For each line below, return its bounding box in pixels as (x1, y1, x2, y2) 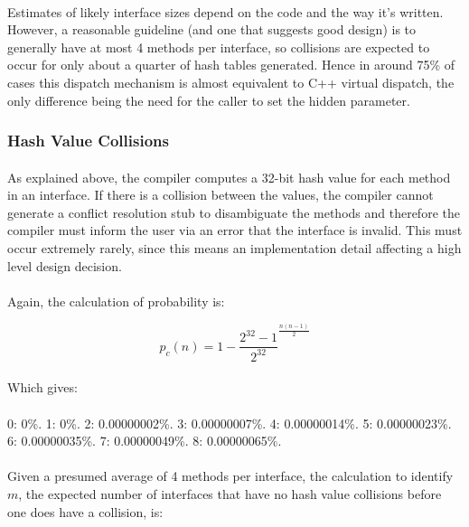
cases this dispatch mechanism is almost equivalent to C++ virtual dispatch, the (7, 72, 455, 91)
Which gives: (7, 378, 78, 397)
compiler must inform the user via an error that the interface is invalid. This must (7, 221, 463, 240)
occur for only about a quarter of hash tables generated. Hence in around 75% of (7, 55, 455, 74)
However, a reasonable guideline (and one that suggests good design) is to (7, 20, 417, 39)
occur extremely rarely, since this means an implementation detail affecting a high (7, 238, 462, 257)
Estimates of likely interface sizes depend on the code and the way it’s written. (7, 2, 444, 21)
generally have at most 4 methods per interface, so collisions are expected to (7, 37, 430, 56)
